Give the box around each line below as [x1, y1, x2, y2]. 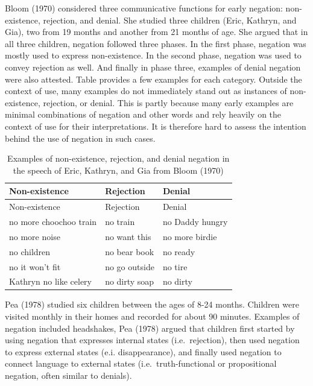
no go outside [105, 260, 154, 273]
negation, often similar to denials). [5, 369, 132, 382]
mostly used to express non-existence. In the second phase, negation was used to [5, 49, 302, 62]
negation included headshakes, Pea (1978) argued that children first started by [5, 321, 295, 334]
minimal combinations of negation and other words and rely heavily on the [5, 108, 282, 121]
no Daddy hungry [162, 215, 228, 227]
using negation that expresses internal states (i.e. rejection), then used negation [5, 334, 300, 346]
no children [9, 245, 51, 258]
